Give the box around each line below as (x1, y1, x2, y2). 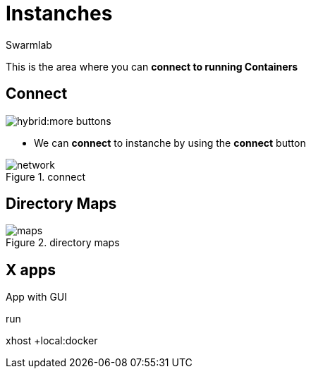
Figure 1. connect (6, 170, 85, 183)
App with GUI (6, 291, 68, 303)
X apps (6, 260, 56, 279)
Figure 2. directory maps (6, 236, 120, 249)
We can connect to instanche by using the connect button (34, 136, 306, 149)
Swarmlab (6, 38, 52, 51)
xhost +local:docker (6, 334, 98, 347)
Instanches (6, 1, 113, 25)
